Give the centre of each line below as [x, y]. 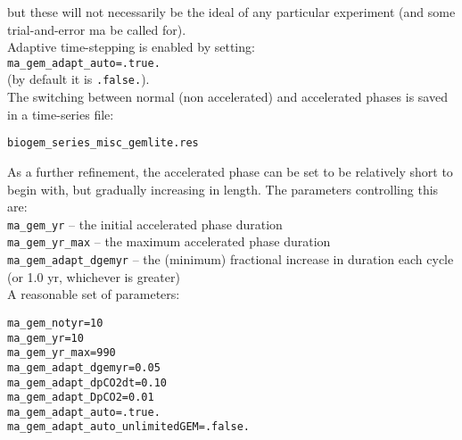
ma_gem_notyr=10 [55, 323]
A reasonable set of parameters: [94, 294]
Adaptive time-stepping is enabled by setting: [131, 47]
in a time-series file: [61, 114]
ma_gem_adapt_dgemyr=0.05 [84, 367]
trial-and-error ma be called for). [97, 29]
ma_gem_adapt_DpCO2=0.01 [81, 398]
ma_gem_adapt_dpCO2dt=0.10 [87, 382]
